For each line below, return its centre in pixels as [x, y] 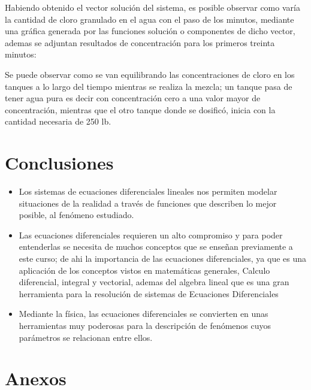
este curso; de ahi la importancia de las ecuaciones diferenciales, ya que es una [163, 259]
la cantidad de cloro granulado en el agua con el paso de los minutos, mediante [150, 19]
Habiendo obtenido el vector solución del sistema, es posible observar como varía [153, 7]
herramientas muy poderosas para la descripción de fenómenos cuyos [145, 325]
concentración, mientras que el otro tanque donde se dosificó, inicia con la [140, 109]
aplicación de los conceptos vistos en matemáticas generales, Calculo [144, 270]
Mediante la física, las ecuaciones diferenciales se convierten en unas [144, 314]
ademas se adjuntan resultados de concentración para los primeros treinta [140, 42]
